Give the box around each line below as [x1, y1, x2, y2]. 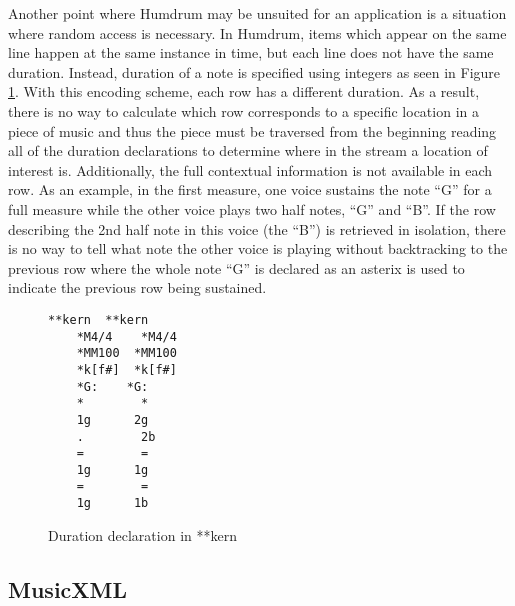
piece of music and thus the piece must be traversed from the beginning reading [8, 120, 497, 141]
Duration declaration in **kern [48, 524, 237, 545]
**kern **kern [48, 312, 149, 327]
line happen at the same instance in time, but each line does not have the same [8, 42, 494, 63]
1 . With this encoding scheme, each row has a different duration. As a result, [8, 81, 480, 102]
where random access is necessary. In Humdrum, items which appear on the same [8, 22, 507, 43]
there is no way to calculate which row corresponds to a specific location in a [8, 100, 479, 121]
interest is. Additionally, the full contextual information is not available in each [8, 159, 493, 180]
